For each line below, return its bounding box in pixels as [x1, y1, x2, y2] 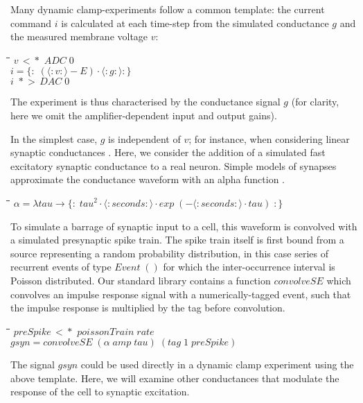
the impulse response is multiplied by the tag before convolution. [10, 300, 285, 315]
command [10, 15, 52, 30]
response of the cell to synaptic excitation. [10, 384, 190, 399]
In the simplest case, [10, 131, 98, 146]
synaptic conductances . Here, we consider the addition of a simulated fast [10, 145, 326, 160]
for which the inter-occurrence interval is [163, 259, 335, 274]
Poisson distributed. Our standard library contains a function [10, 273, 271, 287]
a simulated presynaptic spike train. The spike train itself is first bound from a [10, 232, 344, 247]
